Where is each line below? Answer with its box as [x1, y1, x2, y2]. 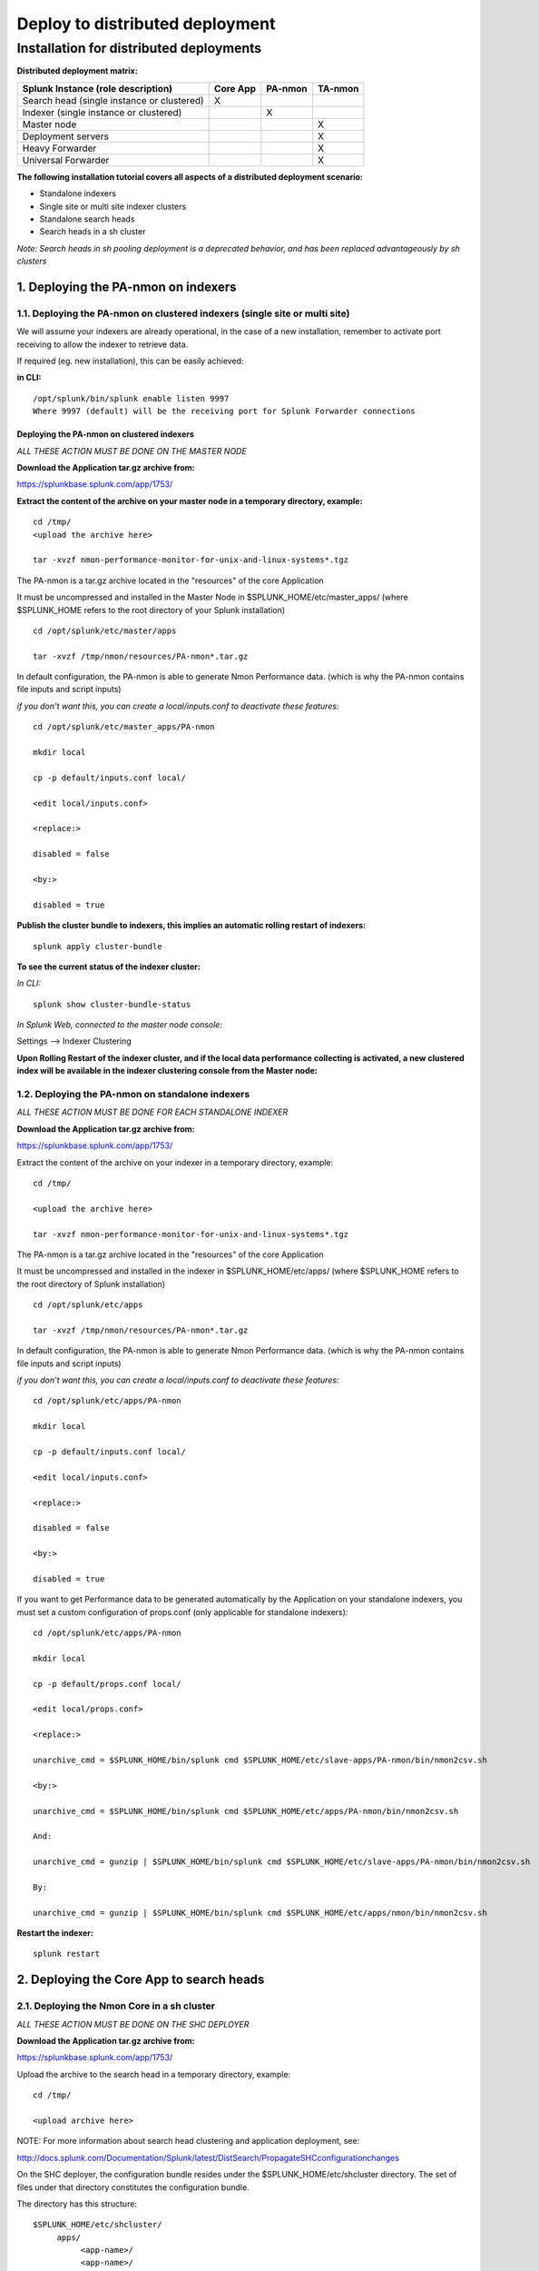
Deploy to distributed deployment [16, 14, 276, 34]
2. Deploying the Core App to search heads [16, 1972, 265, 1988]
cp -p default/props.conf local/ [33, 1679, 181, 1689]
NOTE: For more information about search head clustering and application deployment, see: [16, 2136, 360, 2147]
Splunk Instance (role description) [22, 82, 172, 94]
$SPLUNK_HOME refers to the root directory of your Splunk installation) [16, 604, 286, 615]
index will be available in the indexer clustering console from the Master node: [16, 1066, 318, 1076]
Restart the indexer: [16, 1928, 94, 1939]
